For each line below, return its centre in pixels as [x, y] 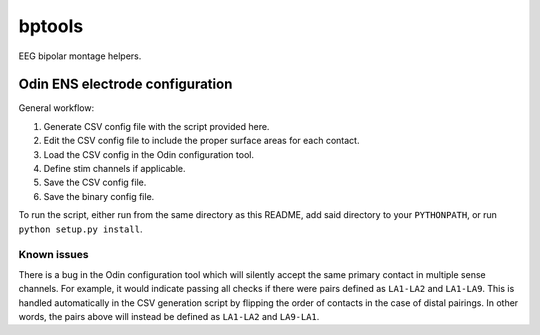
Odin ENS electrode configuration [125, 84]
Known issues [53, 255]
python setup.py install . [80, 229]
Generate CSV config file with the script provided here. [156, 126]
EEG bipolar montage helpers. [80, 56]
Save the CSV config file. [95, 182]
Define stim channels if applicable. [114, 169]
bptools [51, 26]
